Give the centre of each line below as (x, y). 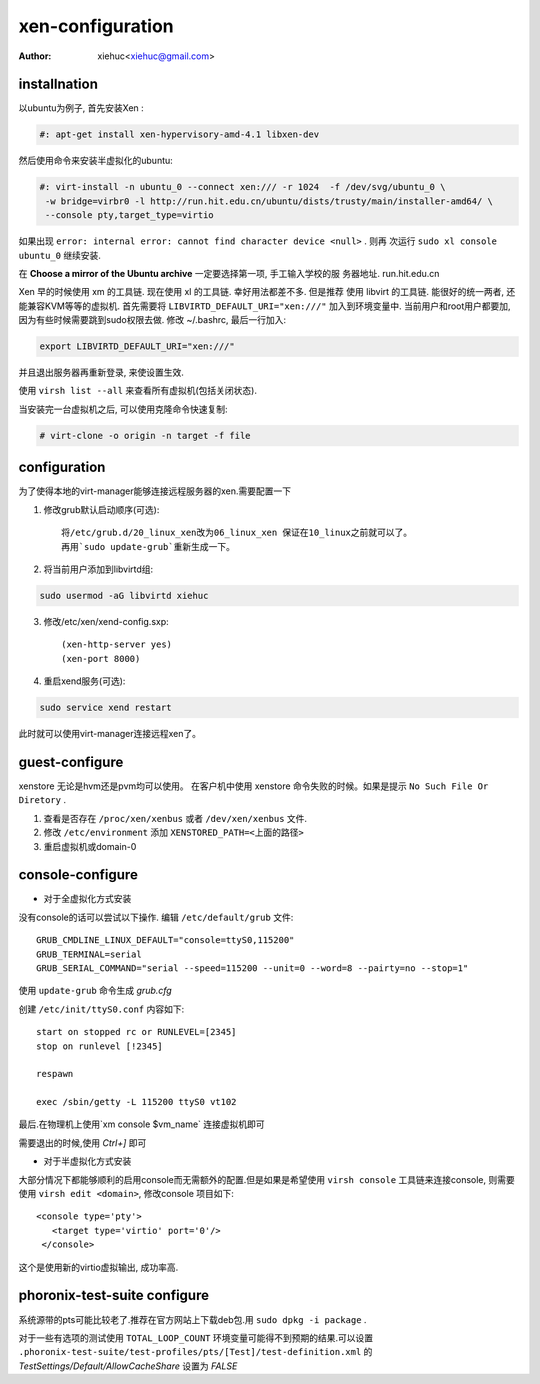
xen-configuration (96, 26)
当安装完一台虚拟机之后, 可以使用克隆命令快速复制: (123, 409)
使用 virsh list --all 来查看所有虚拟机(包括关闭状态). (137, 391)
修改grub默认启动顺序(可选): (101, 509)
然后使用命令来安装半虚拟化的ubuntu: (96, 161)
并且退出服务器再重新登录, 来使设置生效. (101, 372)
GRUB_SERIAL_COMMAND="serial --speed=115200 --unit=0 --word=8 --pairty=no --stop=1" (252, 968)
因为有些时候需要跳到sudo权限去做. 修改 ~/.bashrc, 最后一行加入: (152, 320)
